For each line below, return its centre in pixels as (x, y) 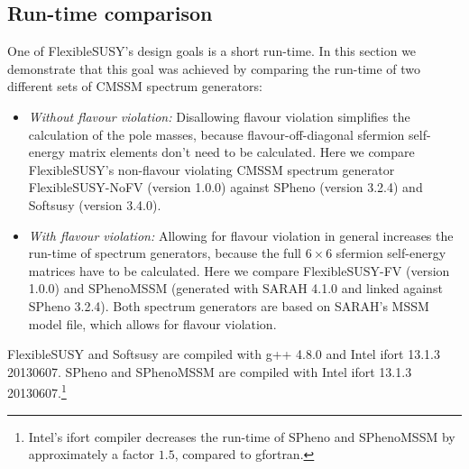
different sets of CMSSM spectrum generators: (135, 86)
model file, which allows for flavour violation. (152, 323)
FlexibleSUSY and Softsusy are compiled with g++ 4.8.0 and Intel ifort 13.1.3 (224, 354)
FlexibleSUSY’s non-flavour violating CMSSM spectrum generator (212, 169)
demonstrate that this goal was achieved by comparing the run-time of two (214, 68)
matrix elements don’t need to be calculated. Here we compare (242, 152)
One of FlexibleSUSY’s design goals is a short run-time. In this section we (212, 51)
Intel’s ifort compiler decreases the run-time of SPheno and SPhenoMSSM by (242, 436)
